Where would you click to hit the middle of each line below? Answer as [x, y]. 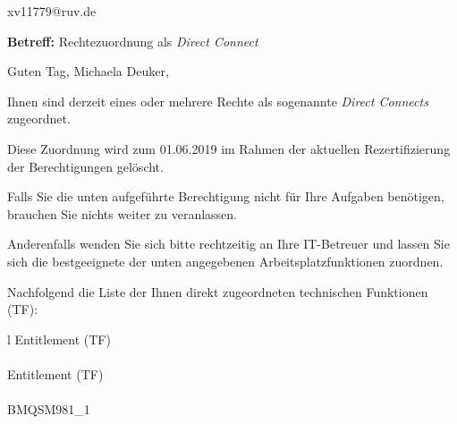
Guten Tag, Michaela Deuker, [88, 71]
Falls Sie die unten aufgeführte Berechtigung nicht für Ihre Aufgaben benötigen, [226, 196]
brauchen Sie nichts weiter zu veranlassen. [122, 213]
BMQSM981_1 [49, 409]
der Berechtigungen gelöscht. [85, 166]
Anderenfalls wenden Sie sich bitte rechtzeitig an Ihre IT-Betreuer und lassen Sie [228, 244]
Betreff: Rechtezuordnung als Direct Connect [133, 41]
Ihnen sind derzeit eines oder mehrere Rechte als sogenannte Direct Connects [218, 101]
